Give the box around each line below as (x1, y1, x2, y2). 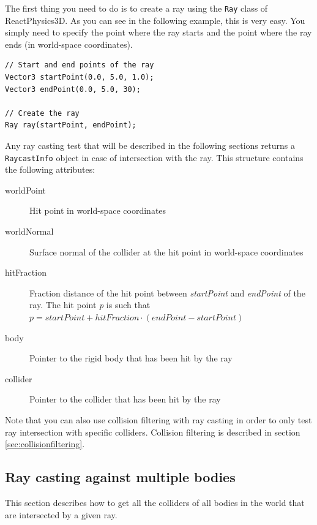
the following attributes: (5, 163, 95, 176)
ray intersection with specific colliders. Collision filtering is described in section (5, 425, 300, 438)
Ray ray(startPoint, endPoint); (5, 121, 136, 130)
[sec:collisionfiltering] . (5, 437, 85, 450)
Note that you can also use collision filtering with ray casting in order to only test (5, 413, 312, 426)
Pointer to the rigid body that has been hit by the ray (29, 352, 233, 364)
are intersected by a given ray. (5, 508, 117, 521)
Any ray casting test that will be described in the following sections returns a (5, 139, 295, 151)
